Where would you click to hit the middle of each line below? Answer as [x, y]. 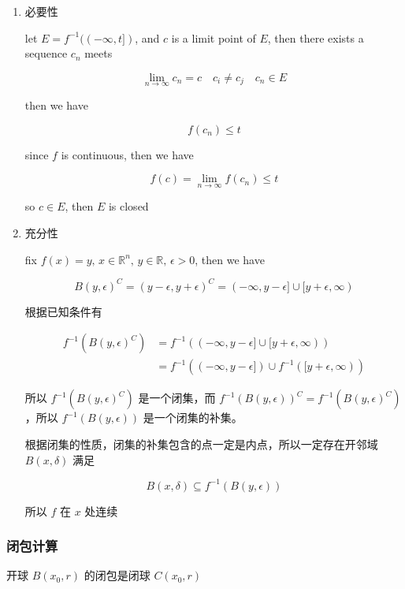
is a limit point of [214, 37]
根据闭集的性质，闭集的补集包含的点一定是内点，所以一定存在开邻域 [201, 444]
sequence [46, 53]
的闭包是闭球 [117, 575]
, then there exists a [316, 37]
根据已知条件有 [63, 311]
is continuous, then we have [127, 154]
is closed [128, 206]
